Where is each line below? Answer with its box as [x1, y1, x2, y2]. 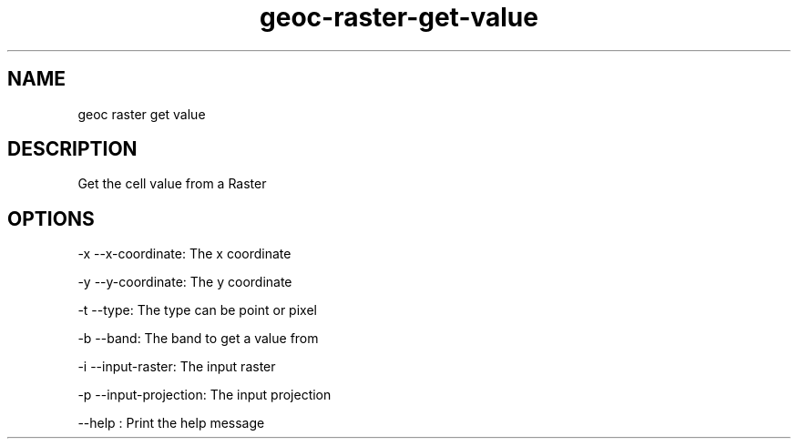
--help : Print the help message [77, 415, 265, 431]
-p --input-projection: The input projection [77, 387, 332, 403]
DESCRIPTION [7, 137, 138, 161]
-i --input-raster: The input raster [77, 359, 276, 375]
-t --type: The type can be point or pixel [77, 302, 317, 319]
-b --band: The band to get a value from [77, 330, 319, 347]
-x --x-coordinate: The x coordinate [77, 246, 292, 262]
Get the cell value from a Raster [77, 176, 267, 192]
